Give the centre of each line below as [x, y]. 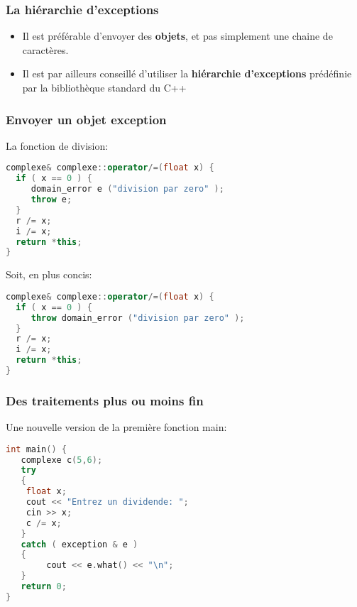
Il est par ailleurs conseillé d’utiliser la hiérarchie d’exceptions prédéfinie [187, 73]
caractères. [45, 49]
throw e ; [51, 200]
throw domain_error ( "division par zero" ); [138, 318]
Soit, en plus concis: [49, 274]
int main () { [36, 449]
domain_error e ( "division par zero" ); [127, 189]
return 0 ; [44, 587]
